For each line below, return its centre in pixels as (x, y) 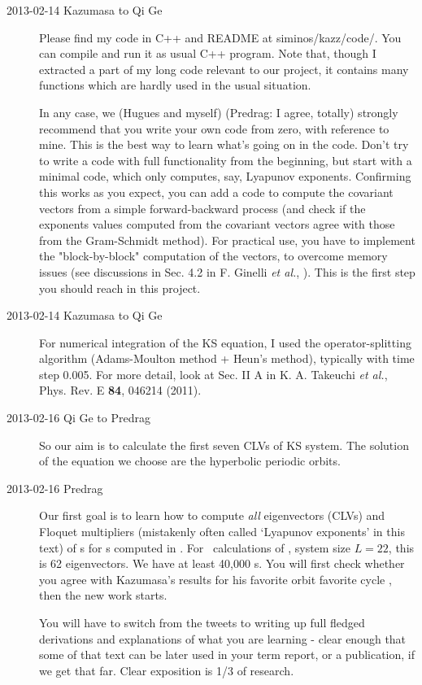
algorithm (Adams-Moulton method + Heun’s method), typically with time (227, 358)
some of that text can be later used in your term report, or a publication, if (227, 654)
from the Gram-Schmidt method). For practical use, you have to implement (227, 240)
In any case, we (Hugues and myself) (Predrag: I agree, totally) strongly (219, 112)
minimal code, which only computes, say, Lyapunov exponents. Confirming (225, 176)
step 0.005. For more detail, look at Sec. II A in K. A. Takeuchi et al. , (213, 374)
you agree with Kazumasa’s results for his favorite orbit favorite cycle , (215, 579)
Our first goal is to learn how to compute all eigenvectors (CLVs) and (212, 515)
